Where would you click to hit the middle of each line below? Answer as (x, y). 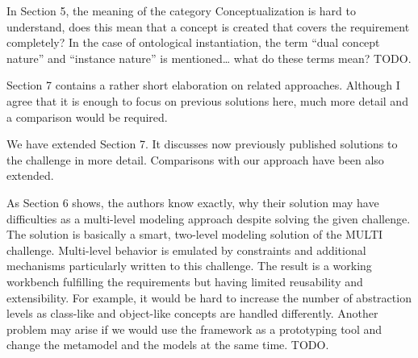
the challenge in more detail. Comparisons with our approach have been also (195, 159)
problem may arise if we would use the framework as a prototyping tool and (194, 329)
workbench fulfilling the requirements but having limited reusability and (185, 281)
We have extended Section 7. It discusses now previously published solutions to (202, 144)
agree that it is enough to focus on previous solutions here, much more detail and (207, 100)
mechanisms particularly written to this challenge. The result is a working (189, 266)
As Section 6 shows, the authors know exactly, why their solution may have (193, 202)
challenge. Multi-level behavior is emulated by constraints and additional (186, 250)
